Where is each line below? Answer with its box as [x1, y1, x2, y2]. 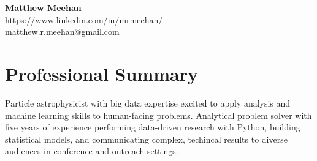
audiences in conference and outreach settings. [5, 144, 178, 157]
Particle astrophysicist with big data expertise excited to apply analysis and [5, 96, 291, 109]
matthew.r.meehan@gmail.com [5, 25, 120, 38]
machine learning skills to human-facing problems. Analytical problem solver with [5, 108, 312, 121]
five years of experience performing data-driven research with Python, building [5, 121, 300, 133]
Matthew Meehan [5, 1, 82, 13]
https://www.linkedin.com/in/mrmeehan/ [5, 13, 163, 26]
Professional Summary [5, 61, 198, 86]
